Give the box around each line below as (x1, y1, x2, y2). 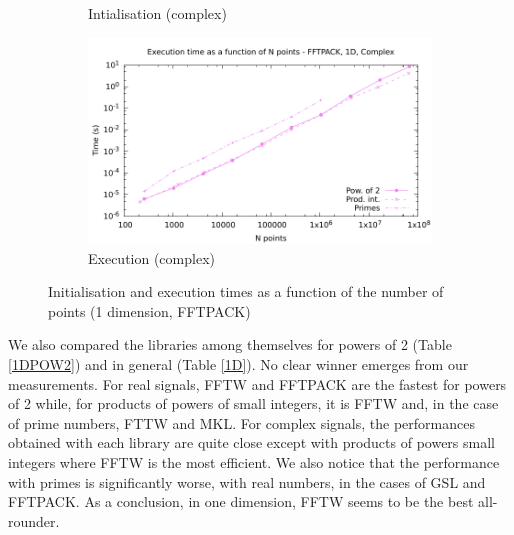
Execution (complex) (88, 247, 215, 268)
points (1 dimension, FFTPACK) (48, 300, 251, 321)
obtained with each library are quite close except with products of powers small (8, 432, 495, 453)
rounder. (8, 510, 60, 531)
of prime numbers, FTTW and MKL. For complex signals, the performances (8, 412, 475, 433)
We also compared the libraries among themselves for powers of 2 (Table (8, 334, 452, 355)
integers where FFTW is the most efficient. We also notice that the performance (8, 451, 500, 472)
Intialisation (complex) (88, 3, 227, 23)
